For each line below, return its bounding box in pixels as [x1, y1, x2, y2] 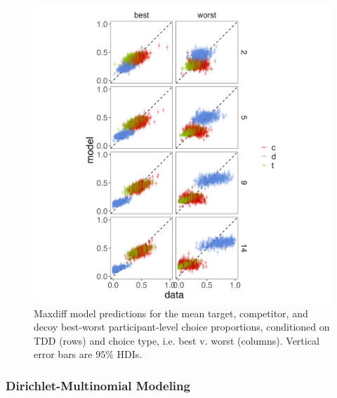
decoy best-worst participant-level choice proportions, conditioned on [34, 319, 330, 334]
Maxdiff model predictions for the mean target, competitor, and [34, 305, 308, 320]
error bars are [34, 347, 93, 361]
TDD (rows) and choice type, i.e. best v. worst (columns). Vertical [34, 333, 319, 347]
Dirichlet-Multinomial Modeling [6, 376, 190, 394]
